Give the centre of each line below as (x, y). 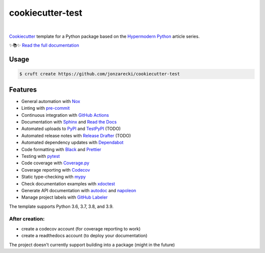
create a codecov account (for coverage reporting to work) (81, 228)
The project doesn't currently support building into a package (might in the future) (92, 245)
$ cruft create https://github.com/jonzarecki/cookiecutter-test (100, 74)
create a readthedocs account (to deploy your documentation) (84, 236)
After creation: (27, 219)
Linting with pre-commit (46, 108)
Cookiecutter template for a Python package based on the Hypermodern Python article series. (104, 36)
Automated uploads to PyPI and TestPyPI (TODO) (71, 129)
